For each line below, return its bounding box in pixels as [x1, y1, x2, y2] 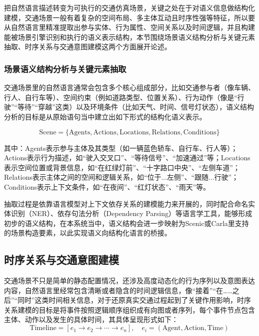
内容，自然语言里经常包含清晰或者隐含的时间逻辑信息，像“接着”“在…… [4, 285, 233, 295]
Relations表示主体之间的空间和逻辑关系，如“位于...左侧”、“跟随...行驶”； [4, 172, 239, 182]
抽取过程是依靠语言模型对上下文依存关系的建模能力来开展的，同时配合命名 [4, 198, 248, 209]
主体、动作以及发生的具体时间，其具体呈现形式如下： [4, 314, 178, 325]
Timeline [29, 325, 57, 332]
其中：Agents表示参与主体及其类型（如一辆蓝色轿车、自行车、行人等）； [4, 142, 238, 153]
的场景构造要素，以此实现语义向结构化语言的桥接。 [4, 227, 171, 238]
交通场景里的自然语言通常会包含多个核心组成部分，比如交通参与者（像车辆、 [4, 82, 255, 93]
